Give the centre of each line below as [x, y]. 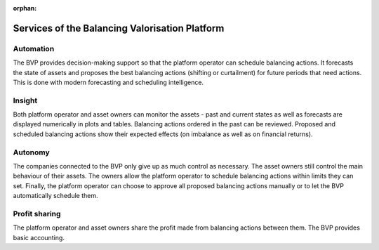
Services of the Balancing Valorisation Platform [119, 28]
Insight [25, 100]
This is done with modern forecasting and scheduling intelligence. [108, 82]
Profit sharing [37, 213]
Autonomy [31, 152]
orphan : [25, 8]
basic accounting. [39, 237]
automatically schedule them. [55, 196]
